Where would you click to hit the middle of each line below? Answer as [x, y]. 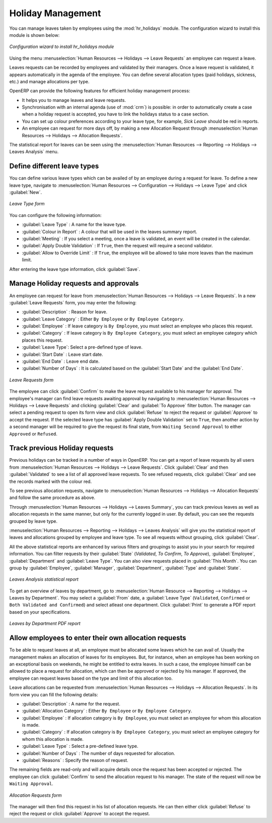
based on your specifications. [40, 612]
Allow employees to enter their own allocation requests [98, 638]
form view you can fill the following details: [54, 694]
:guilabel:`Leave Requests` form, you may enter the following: [73, 302]
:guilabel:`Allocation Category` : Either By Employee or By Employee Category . [107, 711]
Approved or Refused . [33, 433]
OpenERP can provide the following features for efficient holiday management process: [100, 91]
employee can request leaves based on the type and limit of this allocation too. [91, 678]
